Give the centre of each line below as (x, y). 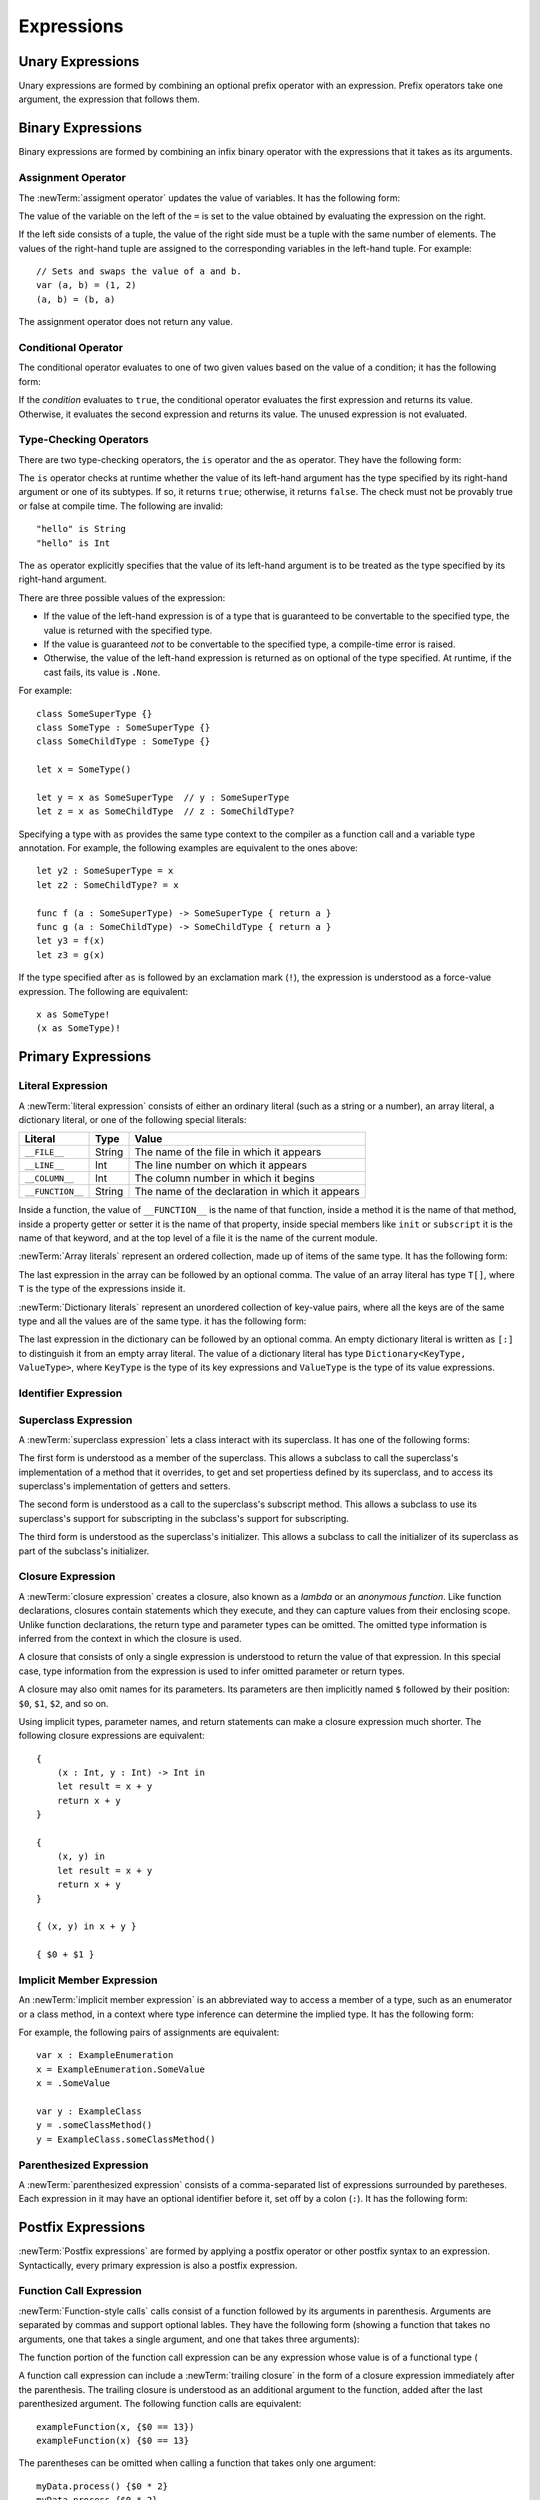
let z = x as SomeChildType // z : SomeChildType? (165, 811)
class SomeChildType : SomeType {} (123, 741)
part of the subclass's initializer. (84, 1551)
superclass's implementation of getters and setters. (124, 1486)
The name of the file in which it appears (228, 1152)
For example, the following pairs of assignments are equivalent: (149, 2032)
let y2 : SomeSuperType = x (105, 871)
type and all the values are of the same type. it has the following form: (162, 1321)
